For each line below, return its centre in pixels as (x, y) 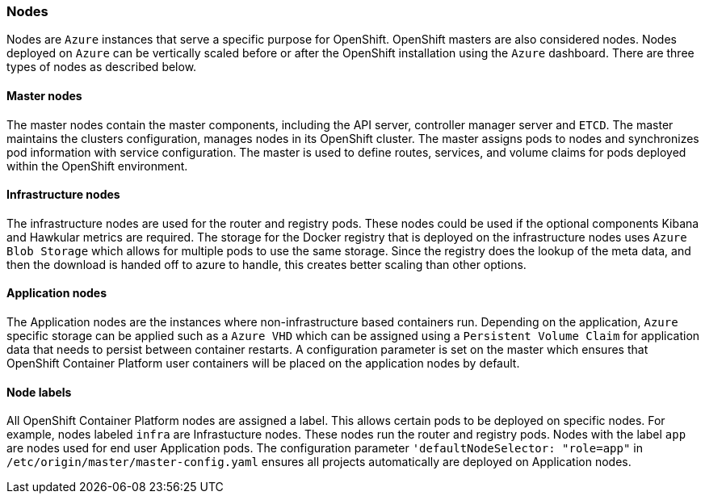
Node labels (39, 392)
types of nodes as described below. (102, 67)
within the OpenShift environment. (97, 166)
